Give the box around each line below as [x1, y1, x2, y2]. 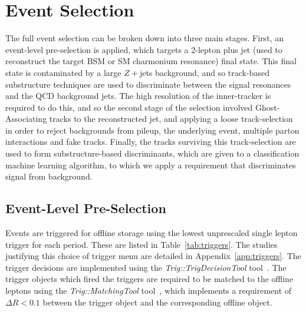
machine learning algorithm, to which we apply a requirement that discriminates [5, 158, 296, 171]
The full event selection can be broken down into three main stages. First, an [5, 32, 284, 44]
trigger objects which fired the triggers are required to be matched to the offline [5, 273, 294, 285]
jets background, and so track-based [139, 66, 269, 78]
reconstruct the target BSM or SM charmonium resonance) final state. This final [5, 55, 297, 67]
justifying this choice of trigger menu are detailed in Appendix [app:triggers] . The [5, 250, 301, 262]
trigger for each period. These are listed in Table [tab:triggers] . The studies [5, 238, 278, 250]
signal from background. [5, 170, 93, 182]
